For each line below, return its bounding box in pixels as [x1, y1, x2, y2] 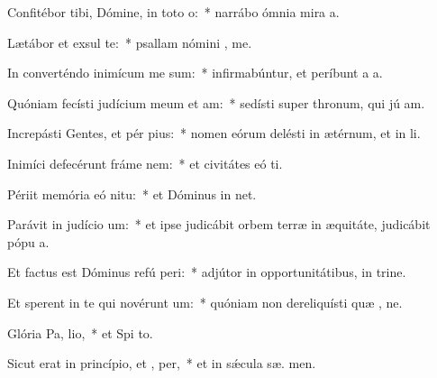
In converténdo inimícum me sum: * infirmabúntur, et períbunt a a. [7, 63, 383, 82]
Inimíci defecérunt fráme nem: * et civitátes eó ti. [7, 153, 283, 172]
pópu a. [7, 232, 50, 251]
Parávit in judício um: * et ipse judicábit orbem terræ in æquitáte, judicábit [7, 215, 431, 234]
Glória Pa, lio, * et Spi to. [7, 323, 153, 342]
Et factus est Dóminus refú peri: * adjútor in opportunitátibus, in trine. [7, 263, 406, 281]
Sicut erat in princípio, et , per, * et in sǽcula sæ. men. [7, 354, 316, 373]
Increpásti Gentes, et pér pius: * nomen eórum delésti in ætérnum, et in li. [7, 124, 421, 143]
